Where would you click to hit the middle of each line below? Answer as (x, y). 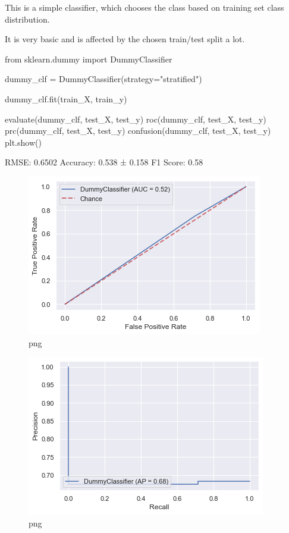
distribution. (27, 19)
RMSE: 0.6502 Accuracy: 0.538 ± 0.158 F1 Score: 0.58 (104, 162)
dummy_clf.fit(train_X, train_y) (66, 98)
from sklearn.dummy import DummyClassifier (89, 59)
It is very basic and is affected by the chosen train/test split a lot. (125, 39)
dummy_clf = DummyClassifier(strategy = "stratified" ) (103, 79)
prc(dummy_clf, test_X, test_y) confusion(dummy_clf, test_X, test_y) (138, 131)
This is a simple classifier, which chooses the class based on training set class (144, 7)
